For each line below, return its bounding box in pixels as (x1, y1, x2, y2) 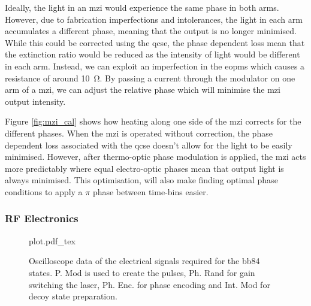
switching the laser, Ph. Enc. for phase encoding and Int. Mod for (29, 278, 270, 290)
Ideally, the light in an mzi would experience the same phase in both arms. (5, 1, 279, 13)
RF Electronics (5, 211, 78, 226)
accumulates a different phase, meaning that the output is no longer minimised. (5, 25, 297, 37)
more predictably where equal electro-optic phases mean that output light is (5, 162, 284, 174)
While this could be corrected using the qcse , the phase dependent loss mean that (5, 36, 305, 49)
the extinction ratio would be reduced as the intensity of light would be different (5, 48, 300, 60)
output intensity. (5, 95, 66, 107)
